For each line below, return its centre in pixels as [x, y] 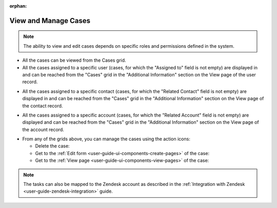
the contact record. [43, 106]
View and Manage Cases [50, 21]
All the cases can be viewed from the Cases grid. [74, 60]
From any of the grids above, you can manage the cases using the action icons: [106, 139]
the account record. [43, 129]
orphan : [18, 6]
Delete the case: [52, 146]
